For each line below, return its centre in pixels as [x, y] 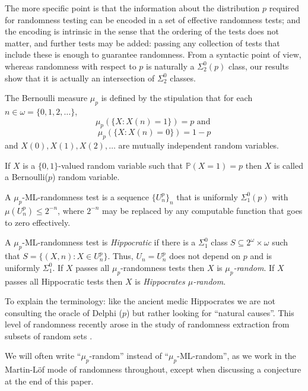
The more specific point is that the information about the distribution [132, 8]
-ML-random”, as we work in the [236, 356]
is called [288, 165]
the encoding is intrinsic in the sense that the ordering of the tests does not [142, 31]
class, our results [258, 66]
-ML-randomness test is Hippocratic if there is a [109, 242]
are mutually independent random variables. [199, 145]
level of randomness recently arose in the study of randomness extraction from [147, 324]
